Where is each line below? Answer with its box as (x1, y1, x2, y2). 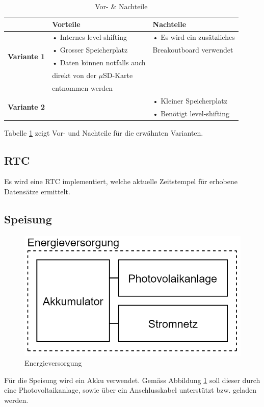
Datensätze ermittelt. (4, 186, 70, 196)
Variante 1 (8, 50, 45, 61)
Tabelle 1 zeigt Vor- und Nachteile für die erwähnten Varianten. (4, 127, 203, 138)
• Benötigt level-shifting (152, 108, 229, 118)
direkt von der (52, 69, 96, 80)
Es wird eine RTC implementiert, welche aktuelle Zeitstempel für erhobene (4, 176, 237, 187)
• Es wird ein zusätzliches (152, 32, 235, 42)
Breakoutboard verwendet (152, 44, 233, 55)
